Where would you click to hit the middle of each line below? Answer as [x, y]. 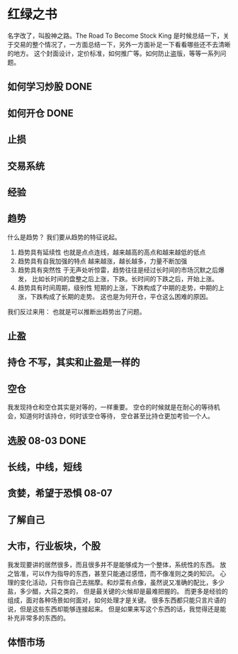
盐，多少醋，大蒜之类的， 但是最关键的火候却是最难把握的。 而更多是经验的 [118, 591]
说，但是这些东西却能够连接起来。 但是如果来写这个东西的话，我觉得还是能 [117, 609]
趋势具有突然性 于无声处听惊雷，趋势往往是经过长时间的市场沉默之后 [118, 270]
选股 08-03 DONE [47, 441]
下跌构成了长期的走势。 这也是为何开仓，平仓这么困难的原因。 [121, 296]
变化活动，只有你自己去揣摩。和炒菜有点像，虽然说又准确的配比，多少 [122, 582]
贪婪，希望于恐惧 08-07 [60, 493]
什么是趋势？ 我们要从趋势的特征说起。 [64, 237]
